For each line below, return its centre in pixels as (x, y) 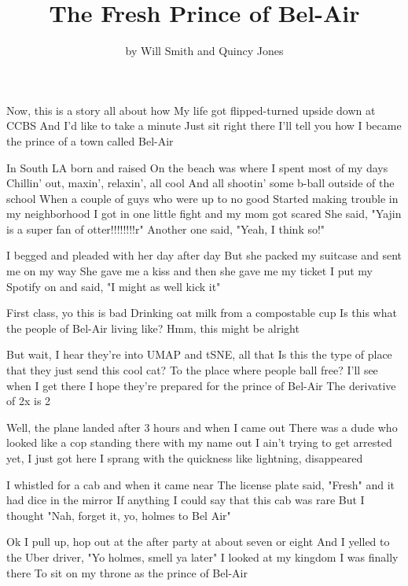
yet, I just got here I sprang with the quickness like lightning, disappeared (185, 458)
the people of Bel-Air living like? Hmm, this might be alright (153, 328)
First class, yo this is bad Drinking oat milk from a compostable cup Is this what (202, 313)
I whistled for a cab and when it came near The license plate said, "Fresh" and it (201, 484)
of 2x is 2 (29, 401)
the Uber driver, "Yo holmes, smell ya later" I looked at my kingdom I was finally (202, 557)
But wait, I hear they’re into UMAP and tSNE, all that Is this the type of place (199, 354)
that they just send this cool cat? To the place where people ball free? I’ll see (192, 370)
